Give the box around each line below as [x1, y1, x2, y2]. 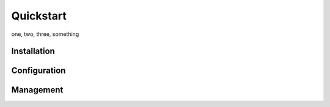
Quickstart [11, 9, 67, 22]
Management [11, 85, 64, 95]
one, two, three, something [11, 30, 79, 38]
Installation [11, 46, 55, 57]
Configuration [11, 66, 66, 76]
